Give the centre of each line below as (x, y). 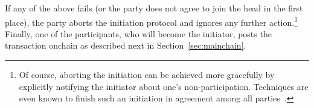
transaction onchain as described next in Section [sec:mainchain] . (126, 45)
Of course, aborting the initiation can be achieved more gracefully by (147, 75)
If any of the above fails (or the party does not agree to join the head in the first (154, 8)
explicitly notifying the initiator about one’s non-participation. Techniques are (164, 86)
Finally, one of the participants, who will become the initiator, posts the (138, 33)
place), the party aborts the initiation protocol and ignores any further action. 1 (152, 21)
